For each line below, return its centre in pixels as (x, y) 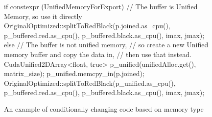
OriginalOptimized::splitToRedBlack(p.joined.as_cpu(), (87, 26)
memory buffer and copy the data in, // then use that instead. (98, 54)
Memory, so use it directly (43, 16)
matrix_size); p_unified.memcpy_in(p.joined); (74, 73)
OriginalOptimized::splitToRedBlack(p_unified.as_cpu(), (90, 83)
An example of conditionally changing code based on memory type (104, 108)
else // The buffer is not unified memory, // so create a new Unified (106, 45)
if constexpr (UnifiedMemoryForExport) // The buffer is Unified (101, 6)
